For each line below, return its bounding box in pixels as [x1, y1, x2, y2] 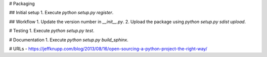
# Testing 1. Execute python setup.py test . [9, 28, 94, 34]
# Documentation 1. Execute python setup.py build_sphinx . [9, 37, 129, 43]
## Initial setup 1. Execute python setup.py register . [9, 10, 114, 16]
